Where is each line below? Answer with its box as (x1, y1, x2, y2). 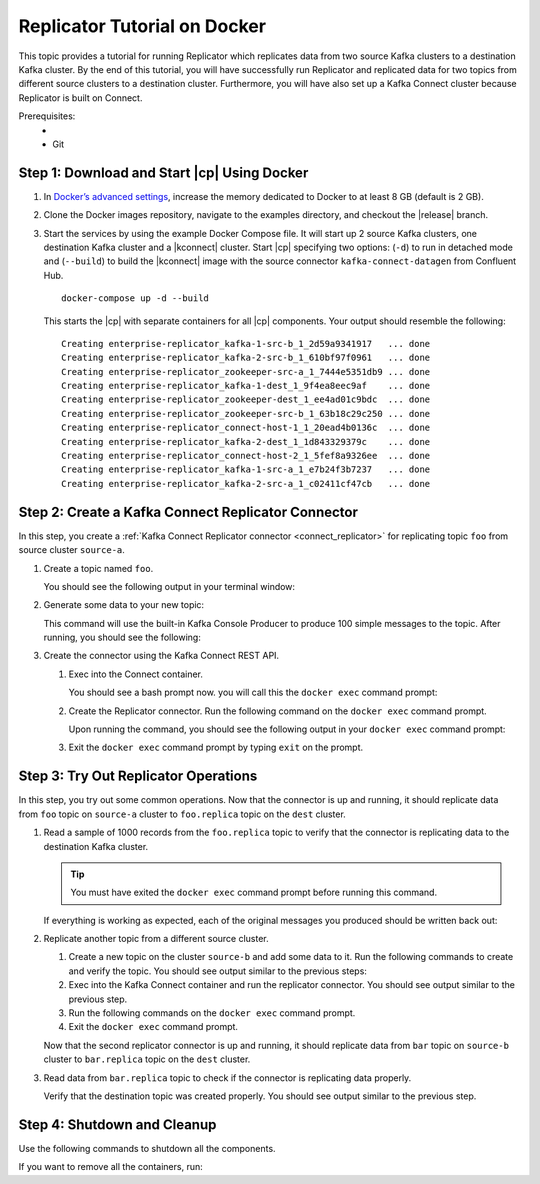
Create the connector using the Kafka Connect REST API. (43, 650, 280, 662)
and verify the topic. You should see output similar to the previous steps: (68, 965, 367, 977)
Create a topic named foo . (43, 562, 154, 574)
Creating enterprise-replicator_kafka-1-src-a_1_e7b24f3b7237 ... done (61, 464, 431, 475)
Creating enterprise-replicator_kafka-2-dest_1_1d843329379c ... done (61, 436, 431, 447)
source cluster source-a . (18, 544, 125, 556)
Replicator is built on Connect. (18, 91, 143, 104)
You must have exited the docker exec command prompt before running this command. (70, 886, 438, 899)
